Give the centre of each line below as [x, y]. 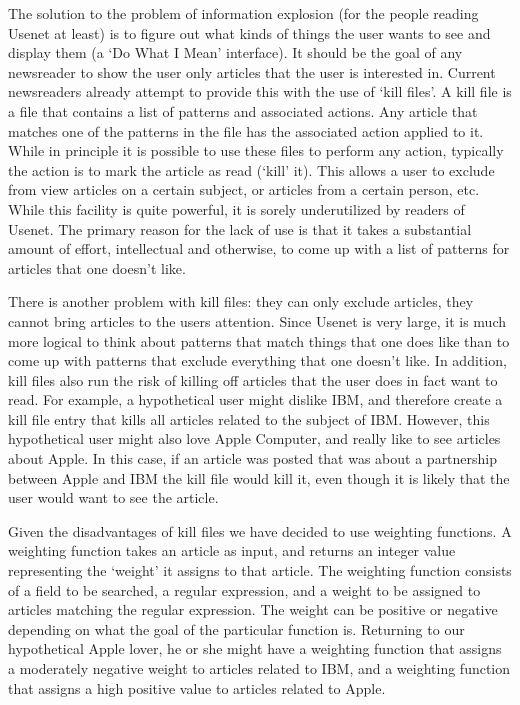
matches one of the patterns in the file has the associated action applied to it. [246, 130]
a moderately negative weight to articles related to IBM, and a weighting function [259, 668]
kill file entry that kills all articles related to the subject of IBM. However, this [249, 418]
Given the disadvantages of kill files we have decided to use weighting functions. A [260, 530]
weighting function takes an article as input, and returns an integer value [232, 550]
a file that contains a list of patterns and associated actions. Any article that [243, 110]
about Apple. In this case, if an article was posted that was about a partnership [253, 458]
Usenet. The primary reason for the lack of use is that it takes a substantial [240, 228]
